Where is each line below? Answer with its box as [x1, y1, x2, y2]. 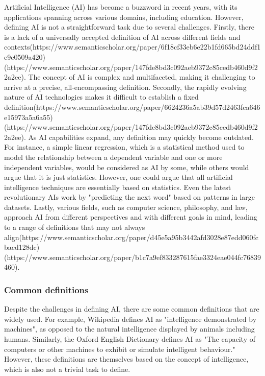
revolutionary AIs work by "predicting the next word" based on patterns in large [4, 192, 255, 202]
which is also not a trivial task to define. [4, 363, 130, 374]
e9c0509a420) [4, 51, 45, 62]
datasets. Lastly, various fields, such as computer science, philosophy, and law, [4, 201, 248, 212]
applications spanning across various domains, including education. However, [4, 11, 244, 22]
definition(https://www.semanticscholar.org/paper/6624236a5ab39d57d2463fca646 [4, 101, 260, 112]
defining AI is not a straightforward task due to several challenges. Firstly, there [4, 21, 254, 32]
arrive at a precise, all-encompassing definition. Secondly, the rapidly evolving [4, 81, 247, 92]
